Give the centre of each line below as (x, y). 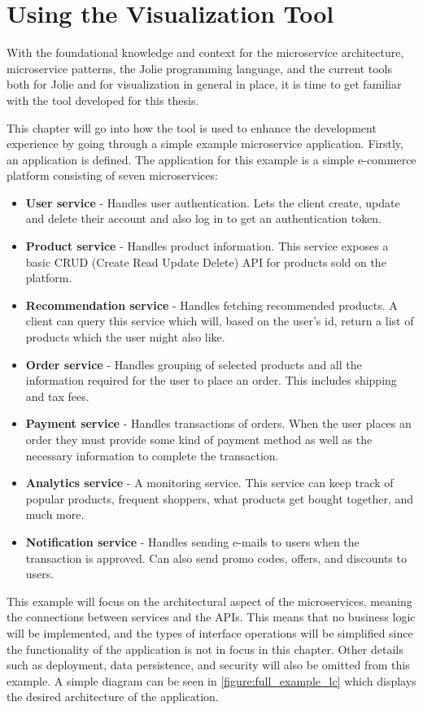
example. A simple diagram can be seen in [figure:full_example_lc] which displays (211, 680)
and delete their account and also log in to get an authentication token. (204, 218)
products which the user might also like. (125, 337)
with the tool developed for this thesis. (103, 100)
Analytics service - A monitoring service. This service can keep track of (209, 483)
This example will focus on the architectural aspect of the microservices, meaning (209, 601)
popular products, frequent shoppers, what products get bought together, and (220, 498)
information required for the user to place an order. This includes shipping (211, 380)
